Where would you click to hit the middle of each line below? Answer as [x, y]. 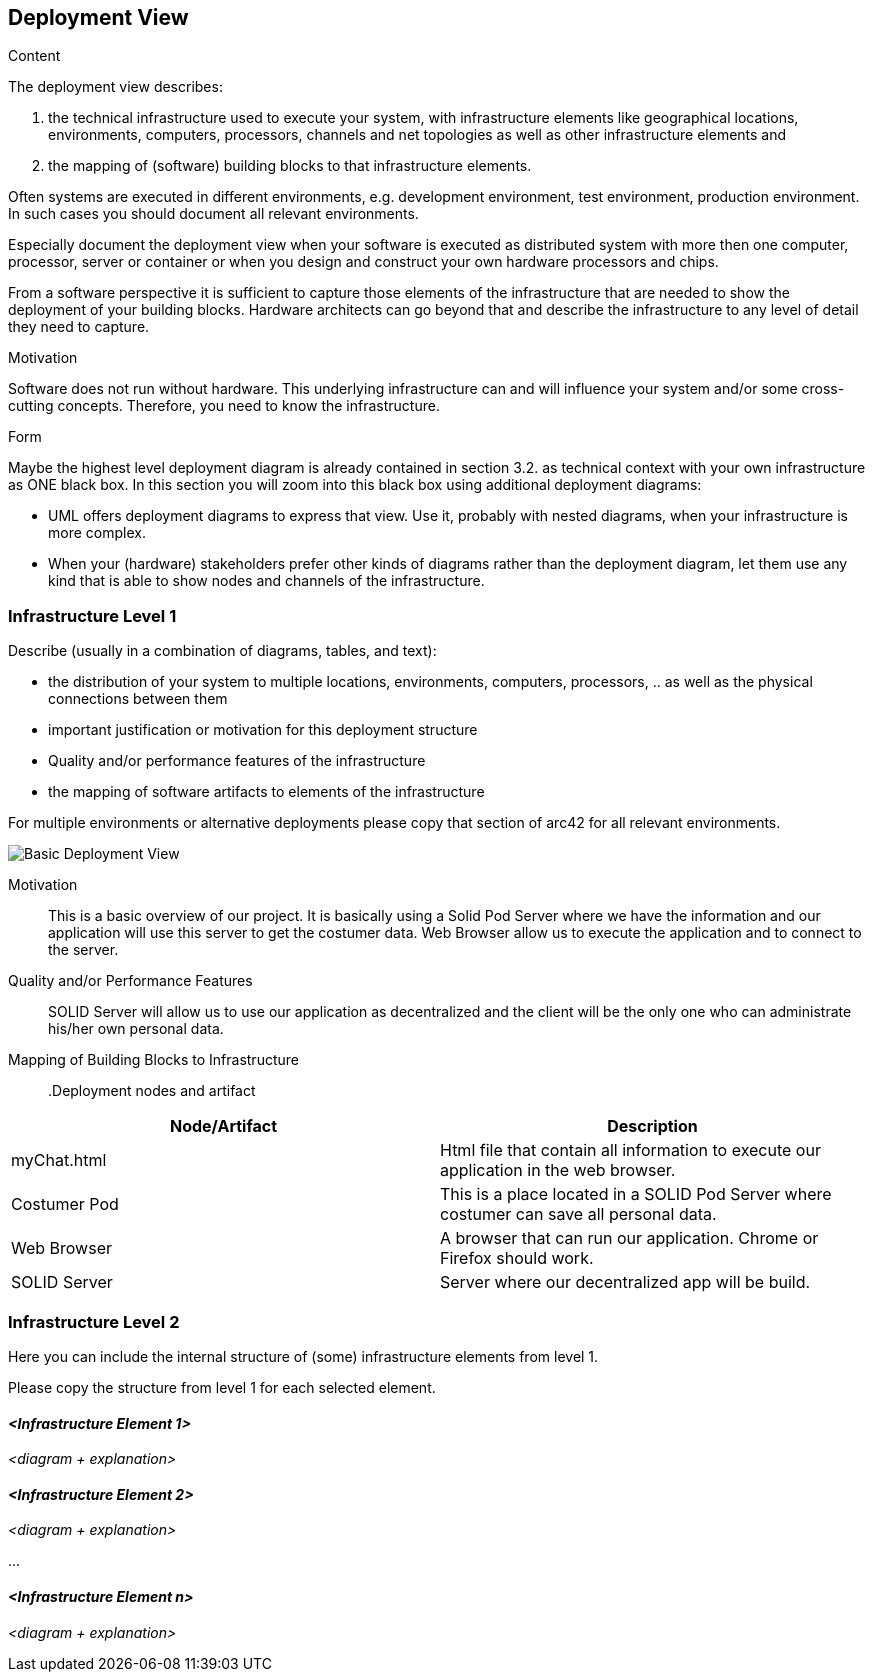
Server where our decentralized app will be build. [625, 1282]
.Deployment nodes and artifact [152, 1091]
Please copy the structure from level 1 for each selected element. [222, 1387]
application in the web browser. [558, 1170]
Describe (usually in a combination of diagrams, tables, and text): [222, 651]
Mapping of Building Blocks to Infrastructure [153, 1060]
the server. [83, 950]
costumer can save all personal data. [578, 1214]
